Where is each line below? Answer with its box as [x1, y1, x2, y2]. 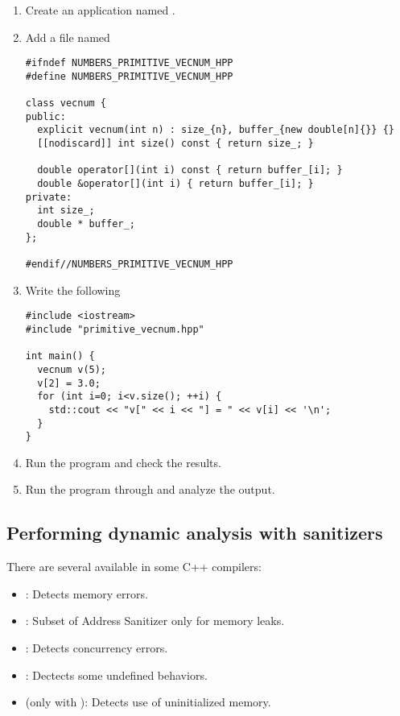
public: [25, 110, 66, 122]
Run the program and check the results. [25, 453, 221, 470]
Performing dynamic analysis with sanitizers [6, 520, 383, 545]
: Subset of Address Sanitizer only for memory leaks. [25, 612, 285, 629]
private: [25, 191, 72, 203]
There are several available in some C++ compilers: [6, 558, 262, 575]
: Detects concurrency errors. [25, 639, 168, 656]
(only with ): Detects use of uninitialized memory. [25, 693, 271, 710]
